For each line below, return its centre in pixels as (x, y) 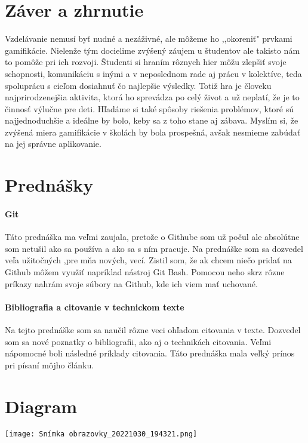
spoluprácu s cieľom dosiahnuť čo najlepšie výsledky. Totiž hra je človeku (138, 85)
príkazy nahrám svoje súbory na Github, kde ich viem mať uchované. (131, 283)
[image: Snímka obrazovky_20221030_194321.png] (101, 434)
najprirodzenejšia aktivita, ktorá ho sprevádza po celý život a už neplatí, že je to (152, 97)
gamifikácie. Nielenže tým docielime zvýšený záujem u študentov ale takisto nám (153, 50)
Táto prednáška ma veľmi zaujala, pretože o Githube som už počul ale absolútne (152, 237)
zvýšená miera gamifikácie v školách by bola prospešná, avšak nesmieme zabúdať (153, 132)
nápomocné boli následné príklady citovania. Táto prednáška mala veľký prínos (150, 353)
